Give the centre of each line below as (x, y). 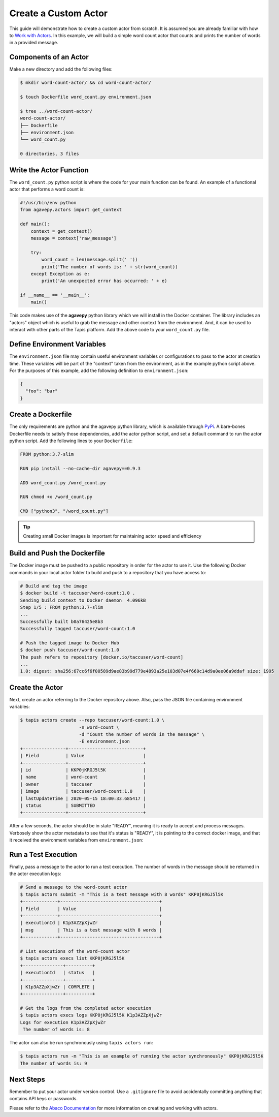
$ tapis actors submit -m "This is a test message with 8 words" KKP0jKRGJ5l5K (122, 894)
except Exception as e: (60, 274)
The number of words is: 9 (54, 1063)
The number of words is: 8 (56, 1030)
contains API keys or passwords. (44, 1099)
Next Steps (27, 1079)
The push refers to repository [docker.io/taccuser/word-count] (102, 657)
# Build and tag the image (54, 586)
